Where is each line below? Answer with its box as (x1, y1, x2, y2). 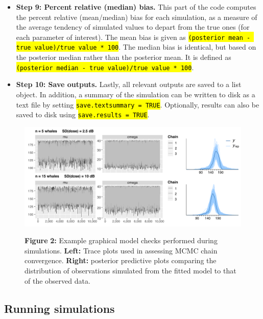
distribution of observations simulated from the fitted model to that (25, 265, 236, 275)
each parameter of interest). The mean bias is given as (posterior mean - (16, 31, 251, 42)
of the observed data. (25, 275, 90, 286)
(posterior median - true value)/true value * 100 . (16, 61, 194, 72)
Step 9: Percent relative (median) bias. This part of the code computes (16, 2, 256, 12)
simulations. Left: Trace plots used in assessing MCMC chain (25, 245, 218, 256)
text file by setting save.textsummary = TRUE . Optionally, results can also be (16, 99, 259, 110)
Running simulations (4, 300, 115, 316)
